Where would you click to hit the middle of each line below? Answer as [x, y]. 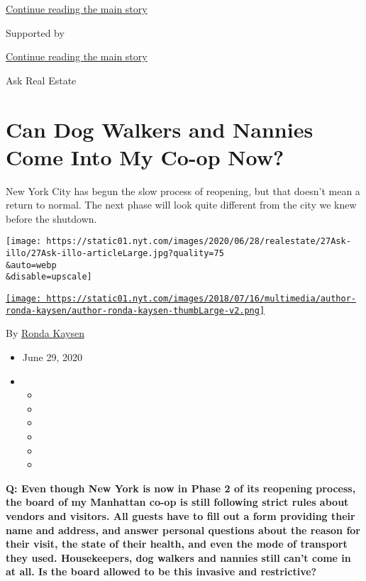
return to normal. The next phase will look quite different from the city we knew [181, 205]
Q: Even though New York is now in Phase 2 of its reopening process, [181, 488]
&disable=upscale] [49, 277]
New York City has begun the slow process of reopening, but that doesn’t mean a [183, 190]
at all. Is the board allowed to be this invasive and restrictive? [161, 571]
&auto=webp [31, 265]
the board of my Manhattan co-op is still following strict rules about [177, 502]
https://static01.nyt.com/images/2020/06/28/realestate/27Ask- [199, 242]
